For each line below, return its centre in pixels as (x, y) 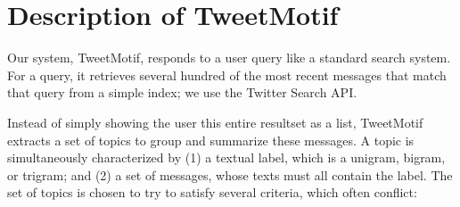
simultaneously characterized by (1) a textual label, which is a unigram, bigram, (226, 157)
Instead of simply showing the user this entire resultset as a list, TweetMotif (215, 122)
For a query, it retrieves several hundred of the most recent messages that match (227, 75)
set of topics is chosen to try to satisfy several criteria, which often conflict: (212, 192)
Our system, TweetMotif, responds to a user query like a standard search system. (229, 58)
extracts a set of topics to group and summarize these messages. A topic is (211, 140)
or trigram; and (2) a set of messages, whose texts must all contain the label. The (230, 174)
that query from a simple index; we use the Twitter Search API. (182, 92)
